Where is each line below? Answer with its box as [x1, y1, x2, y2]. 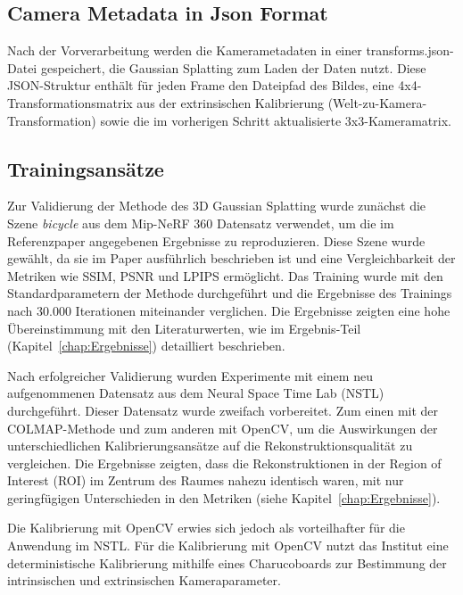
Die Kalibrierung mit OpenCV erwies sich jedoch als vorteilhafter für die [7, 518, 405, 537]
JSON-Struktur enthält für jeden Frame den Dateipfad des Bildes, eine [7, 76, 394, 95]
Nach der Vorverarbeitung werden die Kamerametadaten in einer [7, 41, 362, 60]
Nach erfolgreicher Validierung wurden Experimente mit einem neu [7, 366, 373, 384]
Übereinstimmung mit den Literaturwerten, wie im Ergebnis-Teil [7, 318, 361, 337]
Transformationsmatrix [7, 93, 133, 112]
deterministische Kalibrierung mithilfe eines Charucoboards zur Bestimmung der [7, 553, 447, 572]
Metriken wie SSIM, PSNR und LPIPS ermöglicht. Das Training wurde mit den [7, 266, 443, 285]
